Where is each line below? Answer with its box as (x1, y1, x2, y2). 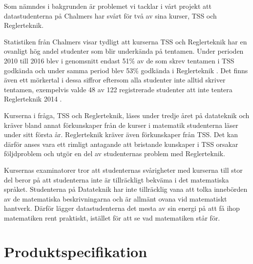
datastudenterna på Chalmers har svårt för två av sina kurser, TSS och (4, 10, 217, 20)
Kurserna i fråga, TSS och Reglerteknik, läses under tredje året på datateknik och (4, 110, 250, 120)
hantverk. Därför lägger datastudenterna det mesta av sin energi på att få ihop (4, 203, 240, 213)
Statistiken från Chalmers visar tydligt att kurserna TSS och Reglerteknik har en (4, 36, 247, 46)
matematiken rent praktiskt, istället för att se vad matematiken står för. (4, 212, 220, 223)
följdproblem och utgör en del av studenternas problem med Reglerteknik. (4, 148, 225, 159)
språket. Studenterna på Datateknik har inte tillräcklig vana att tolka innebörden (4, 184, 248, 194)
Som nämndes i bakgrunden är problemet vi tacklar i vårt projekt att (4, 1, 212, 11)
